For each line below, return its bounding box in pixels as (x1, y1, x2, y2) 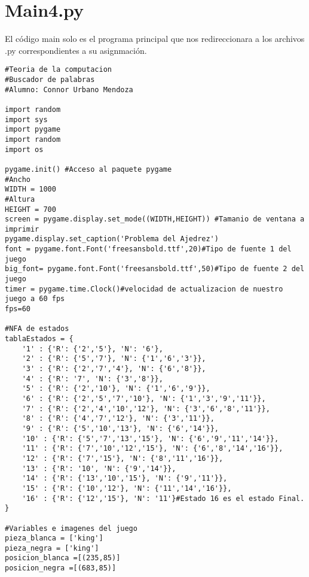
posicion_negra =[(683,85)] (5, 564, 117, 573)
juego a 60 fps (5, 294, 65, 303)
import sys (5, 115, 48, 124)
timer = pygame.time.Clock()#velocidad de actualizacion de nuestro (5, 284, 283, 293)
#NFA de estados (5, 324, 69, 333)
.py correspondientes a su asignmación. (5, 44, 147, 56)
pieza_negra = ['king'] (5, 543, 99, 552)
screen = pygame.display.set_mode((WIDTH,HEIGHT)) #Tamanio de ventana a (5, 215, 305, 224)
